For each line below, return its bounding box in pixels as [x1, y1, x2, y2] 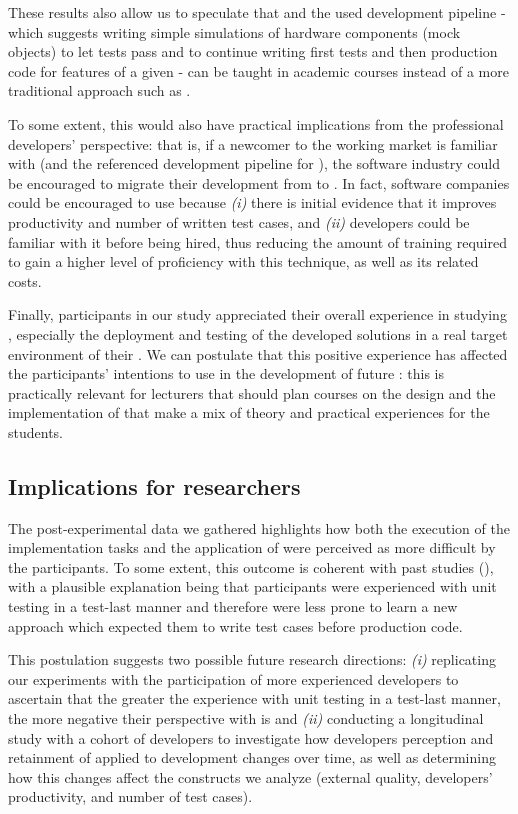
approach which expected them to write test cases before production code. [8, 615, 463, 636]
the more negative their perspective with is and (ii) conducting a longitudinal [8, 708, 484, 729]
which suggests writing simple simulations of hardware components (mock [8, 21, 461, 42]
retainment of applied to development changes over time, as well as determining [8, 747, 496, 768]
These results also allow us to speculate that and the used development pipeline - [8, 2, 506, 22]
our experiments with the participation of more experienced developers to [8, 668, 459, 689]
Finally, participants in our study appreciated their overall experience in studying [8, 304, 507, 325]
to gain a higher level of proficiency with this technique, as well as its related [8, 251, 479, 272]
